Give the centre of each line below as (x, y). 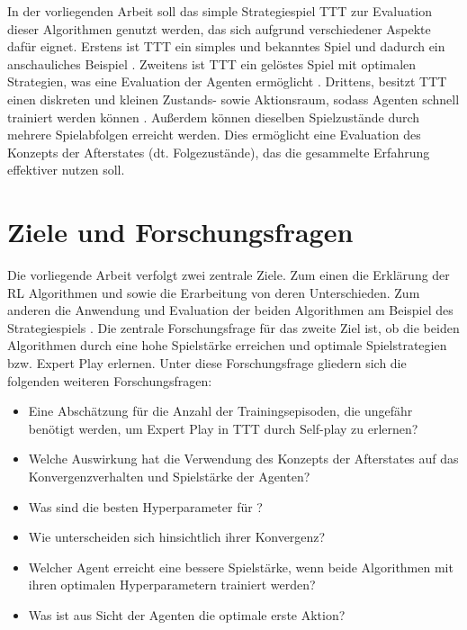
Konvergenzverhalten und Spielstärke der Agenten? (169, 476)
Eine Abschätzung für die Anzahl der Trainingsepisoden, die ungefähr (220, 411)
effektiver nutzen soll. (66, 170)
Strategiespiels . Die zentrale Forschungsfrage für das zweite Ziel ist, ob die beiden (233, 327)
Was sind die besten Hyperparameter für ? (145, 506)
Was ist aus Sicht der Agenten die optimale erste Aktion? (187, 614)
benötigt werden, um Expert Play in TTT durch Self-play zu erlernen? (223, 428)
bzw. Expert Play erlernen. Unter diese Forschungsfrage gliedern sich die (207, 363)
